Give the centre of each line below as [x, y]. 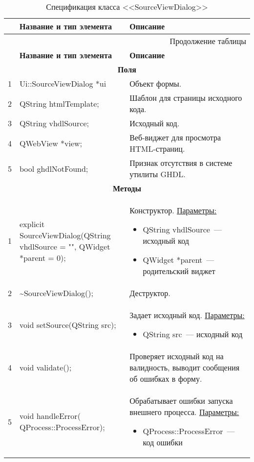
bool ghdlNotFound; [54, 168]
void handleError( [50, 416]
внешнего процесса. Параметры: [184, 412]
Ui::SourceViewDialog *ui [63, 83]
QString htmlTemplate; [59, 103]
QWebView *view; [51, 143]
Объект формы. [156, 83]
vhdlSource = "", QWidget [65, 246]
